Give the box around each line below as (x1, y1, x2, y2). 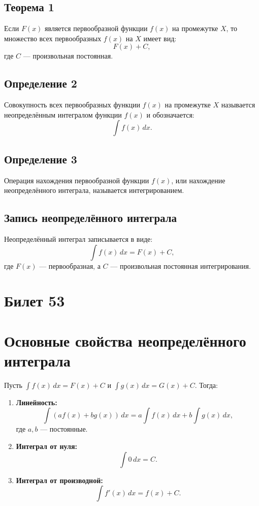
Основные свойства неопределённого (4, 330, 246, 351)
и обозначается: (146, 109, 195, 120)
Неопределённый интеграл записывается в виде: (4, 233, 153, 244)
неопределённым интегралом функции (4, 109, 122, 120)
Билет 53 (4, 290, 65, 311)
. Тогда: (195, 379, 218, 390)
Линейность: (16, 397, 57, 407)
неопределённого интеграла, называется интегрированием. (4, 185, 184, 195)
